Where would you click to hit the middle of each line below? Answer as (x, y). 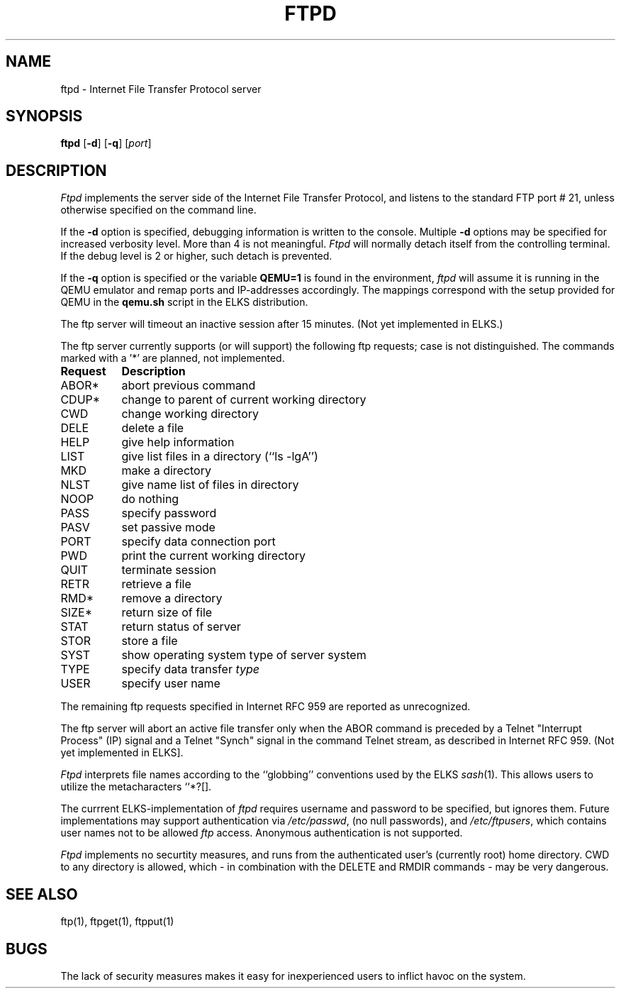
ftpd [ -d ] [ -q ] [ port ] (106, 143)
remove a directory (172, 598)
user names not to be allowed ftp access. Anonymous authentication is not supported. (262, 833)
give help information (178, 442)
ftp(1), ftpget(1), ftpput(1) (117, 922)
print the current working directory (214, 556)
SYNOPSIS (44, 116)
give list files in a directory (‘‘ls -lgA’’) (220, 457)
